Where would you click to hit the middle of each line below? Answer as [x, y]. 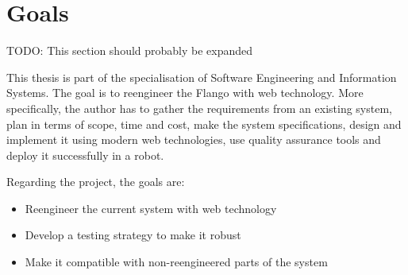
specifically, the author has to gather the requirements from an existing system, [199, 108]
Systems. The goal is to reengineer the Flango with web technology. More [185, 93]
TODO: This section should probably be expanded [130, 50]
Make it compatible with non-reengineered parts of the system [176, 262]
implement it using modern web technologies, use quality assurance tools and [194, 139]
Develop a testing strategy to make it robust [133, 235]
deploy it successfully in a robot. [85, 155]
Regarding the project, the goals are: [96, 182]
